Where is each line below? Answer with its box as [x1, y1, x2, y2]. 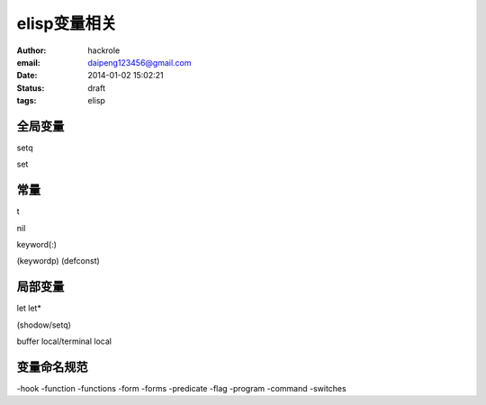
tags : [16, 95, 37, 106]
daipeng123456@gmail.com [87, 57, 193, 67]
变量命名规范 [16, 359, 88, 374]
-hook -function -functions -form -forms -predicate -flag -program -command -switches [16, 383, 346, 394]
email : [16, 57, 40, 67]
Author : [16, 45, 47, 56]
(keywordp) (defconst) [16, 256, 101, 266]
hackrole [87, 45, 121, 56]
